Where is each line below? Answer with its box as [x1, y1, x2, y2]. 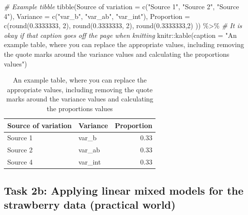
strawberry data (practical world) [4, 197, 176, 212]
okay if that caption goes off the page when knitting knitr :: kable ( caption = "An [4, 30, 237, 40]
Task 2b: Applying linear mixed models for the [4, 182, 244, 198]
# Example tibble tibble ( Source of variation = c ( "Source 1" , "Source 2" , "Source [4, 1, 239, 11]
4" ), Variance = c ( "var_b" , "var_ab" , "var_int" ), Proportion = [4, 11, 190, 21]
